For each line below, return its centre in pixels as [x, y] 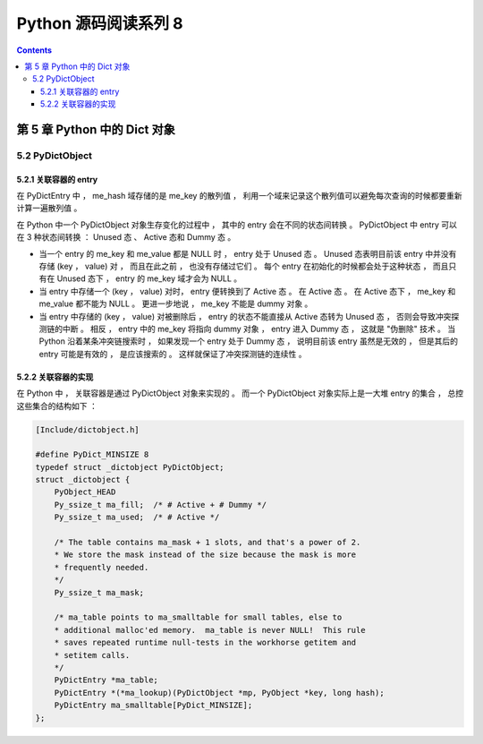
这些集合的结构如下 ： [57, 406]
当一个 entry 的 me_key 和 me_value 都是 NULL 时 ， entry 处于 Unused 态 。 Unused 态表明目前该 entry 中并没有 [248, 253]
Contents [34, 50]
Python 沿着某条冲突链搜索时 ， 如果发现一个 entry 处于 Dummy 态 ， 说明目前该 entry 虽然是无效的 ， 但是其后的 [249, 341]
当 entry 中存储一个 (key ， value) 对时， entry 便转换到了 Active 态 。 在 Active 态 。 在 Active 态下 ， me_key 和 [247, 291]
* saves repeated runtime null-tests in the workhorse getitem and [205, 643]
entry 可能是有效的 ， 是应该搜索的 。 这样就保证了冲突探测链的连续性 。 [173, 354]
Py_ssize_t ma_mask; [99, 592]
